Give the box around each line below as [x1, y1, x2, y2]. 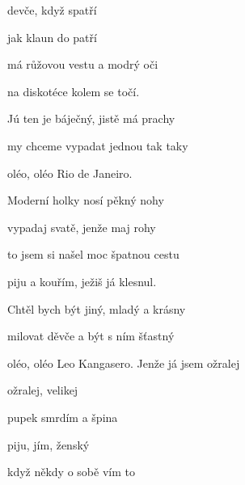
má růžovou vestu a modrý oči [7, 56, 158, 73]
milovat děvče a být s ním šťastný [7, 327, 175, 344]
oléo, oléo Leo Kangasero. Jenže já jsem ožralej [7, 354, 240, 371]
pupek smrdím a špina [7, 408, 118, 425]
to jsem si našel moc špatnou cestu [7, 246, 180, 263]
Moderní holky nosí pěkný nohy [7, 192, 164, 209]
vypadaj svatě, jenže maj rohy [7, 218, 156, 235]
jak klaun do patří [7, 28, 97, 45]
